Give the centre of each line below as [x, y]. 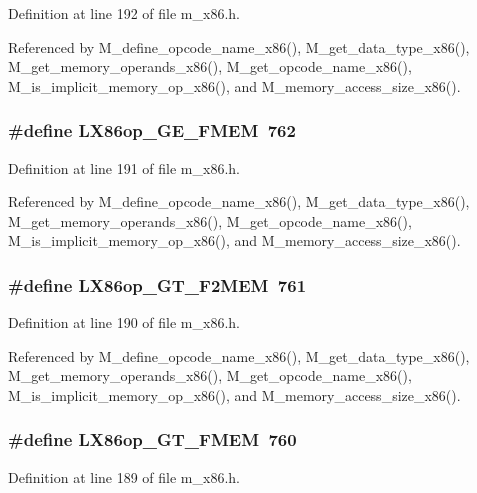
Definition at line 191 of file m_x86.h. [124, 167]
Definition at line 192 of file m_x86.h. [124, 13]
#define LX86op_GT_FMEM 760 [152, 439]
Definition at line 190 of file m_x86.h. [124, 322]
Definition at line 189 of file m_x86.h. [124, 476]
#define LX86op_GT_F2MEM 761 [157, 284]
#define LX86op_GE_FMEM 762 [152, 130]
